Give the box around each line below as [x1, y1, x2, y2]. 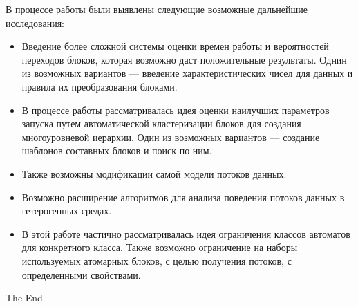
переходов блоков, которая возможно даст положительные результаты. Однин [21, 52, 347, 66]
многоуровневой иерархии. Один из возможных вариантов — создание [21, 129, 320, 144]
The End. [6, 290, 46, 305]
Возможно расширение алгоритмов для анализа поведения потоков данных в [21, 189, 345, 204]
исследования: [6, 15, 65, 30]
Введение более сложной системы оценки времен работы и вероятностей [21, 39, 329, 53]
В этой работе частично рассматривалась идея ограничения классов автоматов [21, 226, 350, 241]
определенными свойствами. [21, 267, 141, 281]
